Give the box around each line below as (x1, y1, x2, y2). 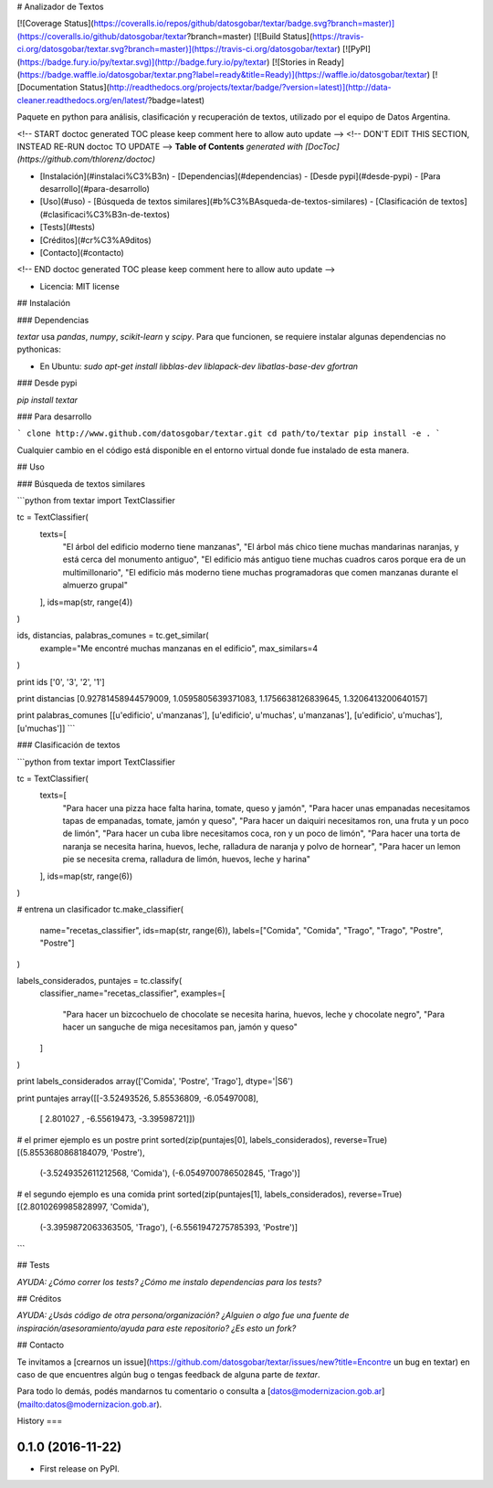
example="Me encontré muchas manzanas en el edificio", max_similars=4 (39, 642, 319, 653)
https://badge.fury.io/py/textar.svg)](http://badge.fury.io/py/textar (19, 56, 267, 68)
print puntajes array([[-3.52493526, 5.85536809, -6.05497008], (16, 1092, 259, 1103)
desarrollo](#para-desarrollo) (39, 184, 151, 195)
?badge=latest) (147, 94, 205, 105)
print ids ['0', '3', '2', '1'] (16, 676, 105, 687)
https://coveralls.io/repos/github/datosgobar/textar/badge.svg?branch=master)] (93, 18, 395, 29)
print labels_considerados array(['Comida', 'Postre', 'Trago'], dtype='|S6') (16, 1076, 294, 1087)
